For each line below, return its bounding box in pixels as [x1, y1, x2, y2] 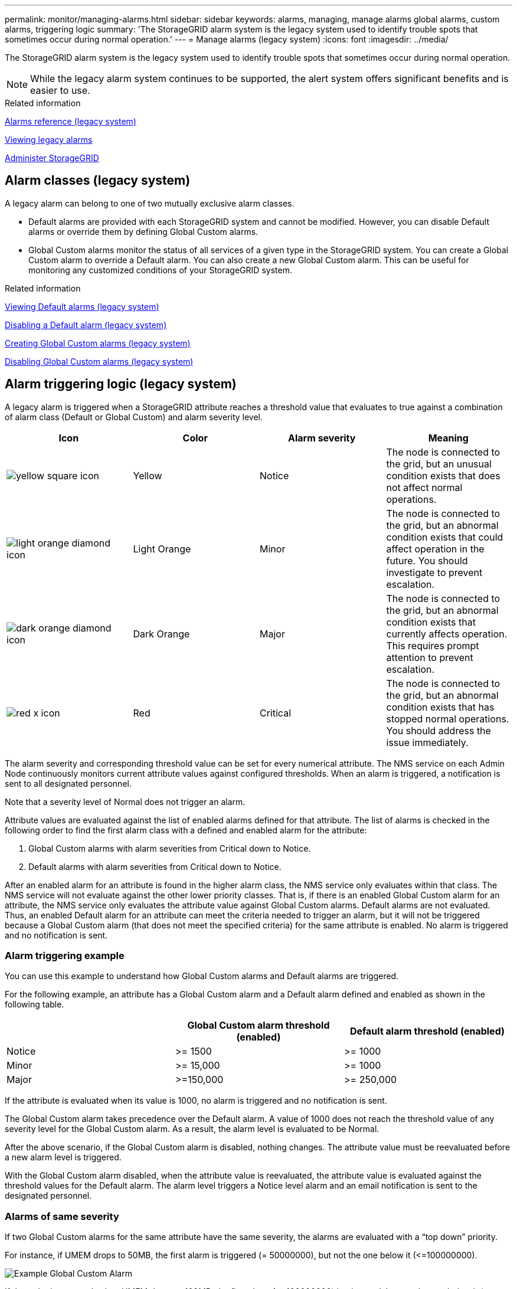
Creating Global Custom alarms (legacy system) [5, 338, 191, 348]
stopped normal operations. [386, 712, 509, 725]
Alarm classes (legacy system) [5, 173, 191, 188]
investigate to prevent [386, 566, 483, 578]
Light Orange [133, 542, 191, 555]
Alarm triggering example [5, 950, 125, 962]
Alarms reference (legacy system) [5, 116, 136, 126]
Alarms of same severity [5, 1210, 119, 1222]
